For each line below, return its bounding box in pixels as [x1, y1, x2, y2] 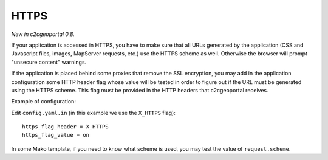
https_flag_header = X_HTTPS [22, 123, 109, 130]
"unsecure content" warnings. [11, 58, 87, 66]
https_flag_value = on [22, 131, 90, 139]
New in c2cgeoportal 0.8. [11, 30, 75, 38]
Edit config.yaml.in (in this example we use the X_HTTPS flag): [11, 109, 176, 116]
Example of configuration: [11, 98, 76, 105]
